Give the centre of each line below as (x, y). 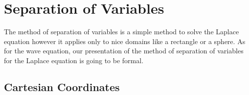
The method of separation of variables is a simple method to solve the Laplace (122, 32)
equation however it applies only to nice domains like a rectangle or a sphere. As (125, 41)
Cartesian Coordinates (62, 86)
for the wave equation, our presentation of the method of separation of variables (124, 51)
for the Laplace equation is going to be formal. (74, 60)
